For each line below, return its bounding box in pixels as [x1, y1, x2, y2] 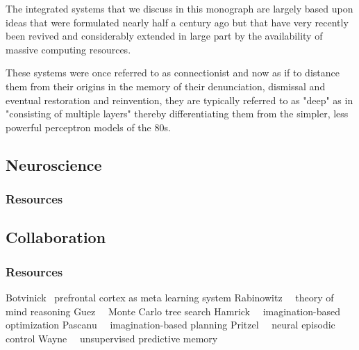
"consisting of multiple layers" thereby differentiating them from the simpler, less [6, 106, 349, 121]
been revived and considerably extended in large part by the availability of [6, 28, 323, 43]
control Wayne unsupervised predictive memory [6, 331, 218, 345]
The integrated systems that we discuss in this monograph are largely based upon [6, 1, 353, 15]
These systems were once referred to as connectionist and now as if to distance [6, 65, 340, 80]
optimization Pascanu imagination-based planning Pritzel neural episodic [6, 317, 335, 332]
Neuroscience [6, 153, 102, 175]
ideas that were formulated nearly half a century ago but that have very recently [6, 15, 349, 29]
